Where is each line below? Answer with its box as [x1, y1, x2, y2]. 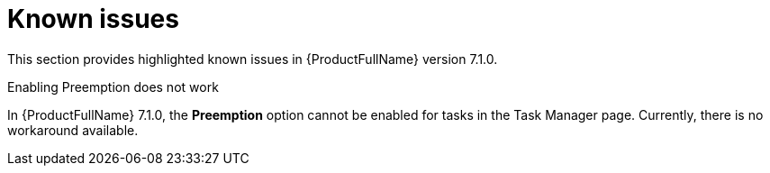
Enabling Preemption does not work [7, 78, 219, 95]
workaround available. [7, 122, 139, 138]
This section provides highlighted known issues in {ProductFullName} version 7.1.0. [7, 50, 498, 67]
